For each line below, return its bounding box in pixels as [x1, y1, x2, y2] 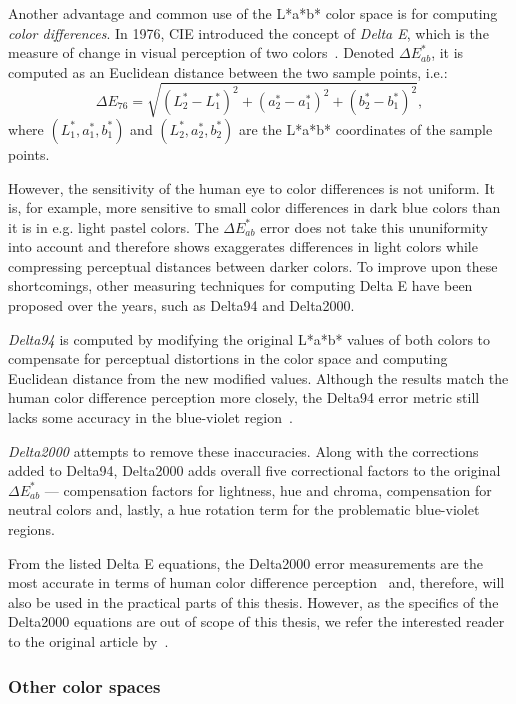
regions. [8, 519, 55, 540]
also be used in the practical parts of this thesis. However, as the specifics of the [8, 591, 499, 612]
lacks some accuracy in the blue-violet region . [8, 407, 293, 428]
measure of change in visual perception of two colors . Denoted [8, 42, 395, 63]
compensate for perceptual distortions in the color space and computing [8, 348, 448, 369]
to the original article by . [8, 630, 169, 651]
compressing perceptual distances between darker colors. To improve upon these [8, 255, 498, 276]
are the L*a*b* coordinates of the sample [238, 118, 493, 139]
